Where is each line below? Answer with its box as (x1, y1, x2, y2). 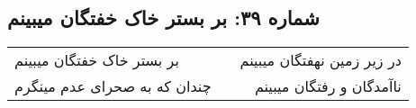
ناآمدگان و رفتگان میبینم (254, 76, 402, 97)
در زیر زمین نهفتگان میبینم (240, 49, 402, 71)
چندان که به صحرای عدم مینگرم (14, 76, 212, 97)
